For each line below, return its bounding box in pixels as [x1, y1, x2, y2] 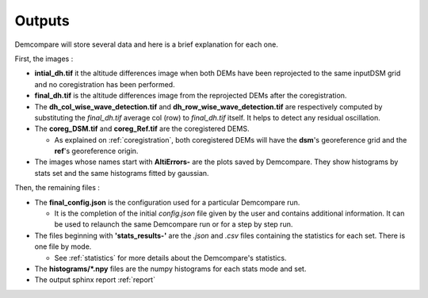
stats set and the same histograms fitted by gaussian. [34, 168, 209, 178]
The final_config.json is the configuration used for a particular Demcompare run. [34, 197, 300, 207]
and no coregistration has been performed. [34, 79, 175, 89]
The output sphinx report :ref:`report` [34, 275, 156, 285]
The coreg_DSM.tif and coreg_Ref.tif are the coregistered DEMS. [34, 124, 250, 134]
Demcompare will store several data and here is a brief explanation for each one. [14, 40, 279, 49]
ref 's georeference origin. [54, 147, 139, 156]
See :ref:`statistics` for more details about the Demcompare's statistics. [54, 253, 287, 262]
